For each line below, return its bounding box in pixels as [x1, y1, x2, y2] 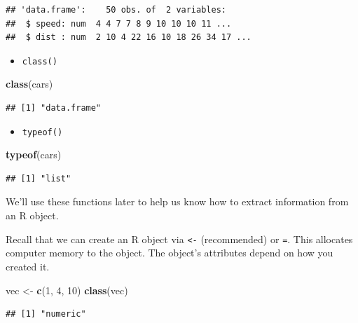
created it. [6, 259, 50, 273]
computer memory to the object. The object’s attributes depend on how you [6, 245, 333, 260]
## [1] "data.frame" [6, 103, 102, 114]
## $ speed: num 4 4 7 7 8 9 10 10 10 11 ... [6, 18, 232, 29]
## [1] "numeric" [6, 309, 86, 319]
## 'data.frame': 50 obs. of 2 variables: [6, 5, 226, 15]
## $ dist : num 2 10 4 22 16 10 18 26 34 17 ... [6, 32, 252, 43]
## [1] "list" [6, 173, 71, 184]
